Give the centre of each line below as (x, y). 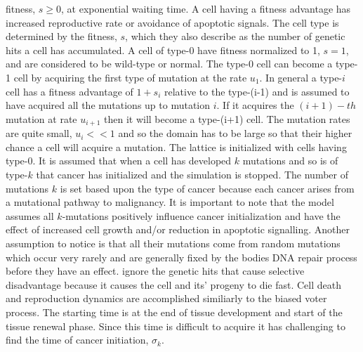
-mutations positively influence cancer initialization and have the (201, 215)
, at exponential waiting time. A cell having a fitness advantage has (206, 8)
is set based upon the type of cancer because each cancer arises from (207, 188)
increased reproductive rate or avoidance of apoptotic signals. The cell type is (172, 22)
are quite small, (39, 133)
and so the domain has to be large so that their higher (235, 133)
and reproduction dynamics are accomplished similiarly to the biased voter (166, 298)
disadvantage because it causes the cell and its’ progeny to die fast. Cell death (174, 284)
